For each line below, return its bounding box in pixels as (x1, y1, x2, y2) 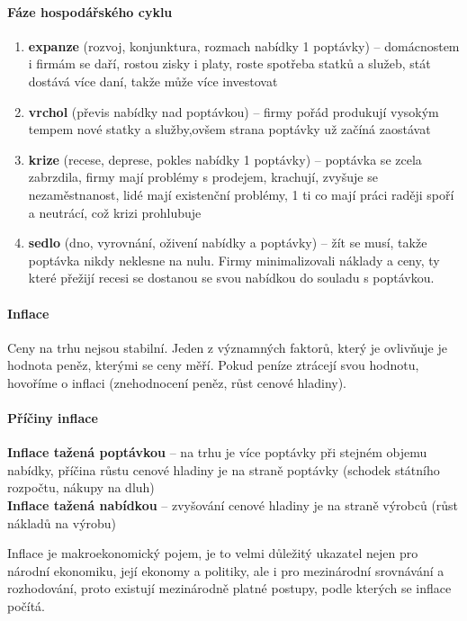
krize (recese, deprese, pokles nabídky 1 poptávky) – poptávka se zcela (28, 149, 422, 168)
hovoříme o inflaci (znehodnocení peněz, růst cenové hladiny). (7, 373, 347, 391)
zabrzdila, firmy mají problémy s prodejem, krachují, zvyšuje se (28, 167, 378, 186)
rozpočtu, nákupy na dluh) (7, 478, 155, 497)
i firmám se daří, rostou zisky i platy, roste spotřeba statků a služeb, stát (28, 54, 431, 73)
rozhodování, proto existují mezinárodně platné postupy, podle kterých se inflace (7, 579, 452, 598)
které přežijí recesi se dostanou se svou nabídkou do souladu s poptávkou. (28, 268, 435, 287)
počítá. (7, 597, 46, 616)
